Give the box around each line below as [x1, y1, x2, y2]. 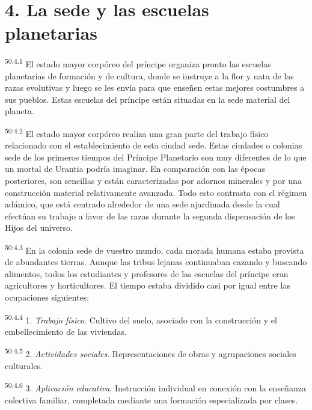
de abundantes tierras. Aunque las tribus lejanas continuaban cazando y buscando [5, 255, 307, 268]
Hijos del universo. [5, 221, 73, 234]
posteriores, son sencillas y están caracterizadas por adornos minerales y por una [5, 174, 302, 186]
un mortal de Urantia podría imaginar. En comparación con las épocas [5, 162, 266, 175]
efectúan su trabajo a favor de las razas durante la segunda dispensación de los [5, 209, 295, 222]
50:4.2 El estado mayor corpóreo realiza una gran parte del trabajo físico [5, 125, 269, 139]
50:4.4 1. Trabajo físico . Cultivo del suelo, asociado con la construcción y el [5, 311, 277, 326]
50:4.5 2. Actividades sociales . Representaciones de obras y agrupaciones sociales [5, 346, 296, 360]
